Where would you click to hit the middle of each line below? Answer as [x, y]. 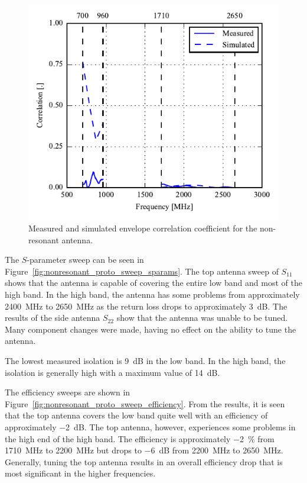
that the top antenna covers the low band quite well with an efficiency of [136, 415]
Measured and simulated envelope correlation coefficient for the [143, 228]
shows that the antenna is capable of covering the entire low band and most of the [153, 283]
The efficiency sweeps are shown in [68, 392]
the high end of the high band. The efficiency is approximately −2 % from [140, 438]
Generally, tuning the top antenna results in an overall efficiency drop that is [144, 461]
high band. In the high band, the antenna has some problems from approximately [152, 294]
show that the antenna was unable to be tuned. [202, 318]
